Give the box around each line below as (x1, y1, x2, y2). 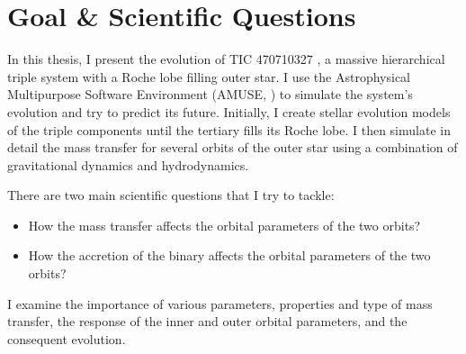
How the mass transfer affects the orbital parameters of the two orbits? (28, 215, 421, 234)
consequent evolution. (7, 329, 126, 348)
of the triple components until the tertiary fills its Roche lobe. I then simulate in (7, 120, 451, 139)
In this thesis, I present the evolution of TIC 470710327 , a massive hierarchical (7, 50, 445, 68)
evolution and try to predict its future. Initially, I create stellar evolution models (7, 102, 451, 121)
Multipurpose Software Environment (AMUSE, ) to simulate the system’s (7, 85, 413, 104)
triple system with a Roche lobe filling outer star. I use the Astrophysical (7, 67, 411, 86)
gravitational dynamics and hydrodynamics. (7, 155, 249, 174)
